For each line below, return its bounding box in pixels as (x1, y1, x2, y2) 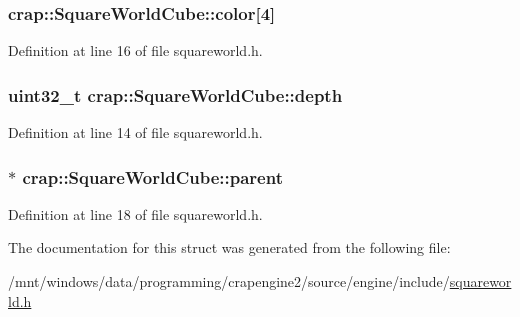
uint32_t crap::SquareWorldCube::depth (8, 82, 343, 107)
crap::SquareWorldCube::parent (22, 164, 283, 189)
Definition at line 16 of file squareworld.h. (8, 40, 263, 61)
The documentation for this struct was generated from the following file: (8, 237, 451, 258)
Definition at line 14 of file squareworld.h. (8, 122, 263, 143)
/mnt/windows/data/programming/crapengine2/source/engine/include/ (8, 271, 450, 292)
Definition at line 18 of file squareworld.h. (8, 203, 263, 224)
